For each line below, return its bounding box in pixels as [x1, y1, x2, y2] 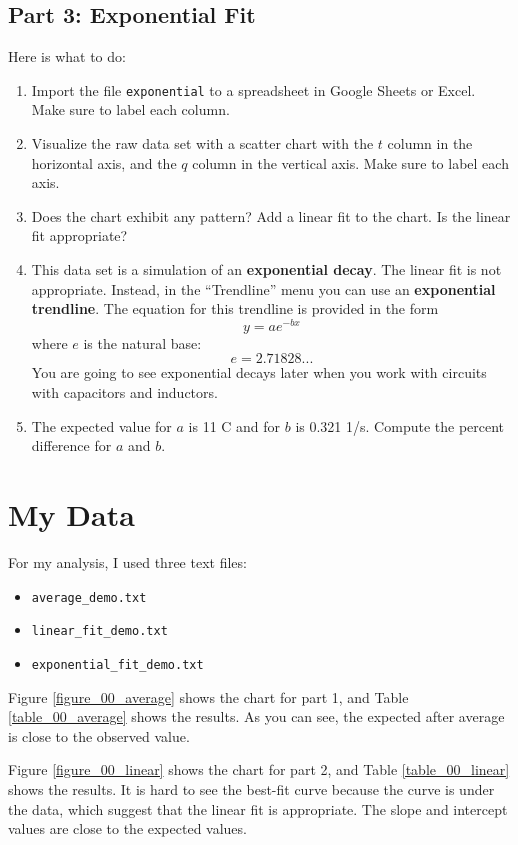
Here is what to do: [8, 46, 126, 67]
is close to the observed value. [8, 725, 190, 746]
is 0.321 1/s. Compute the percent [295, 415, 505, 436]
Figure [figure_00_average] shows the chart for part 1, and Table [8, 686, 409, 707]
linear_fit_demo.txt [31, 624, 168, 639]
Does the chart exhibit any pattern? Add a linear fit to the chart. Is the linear [31, 205, 511, 226]
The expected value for [31, 415, 172, 436]
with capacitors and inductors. [31, 382, 218, 403]
